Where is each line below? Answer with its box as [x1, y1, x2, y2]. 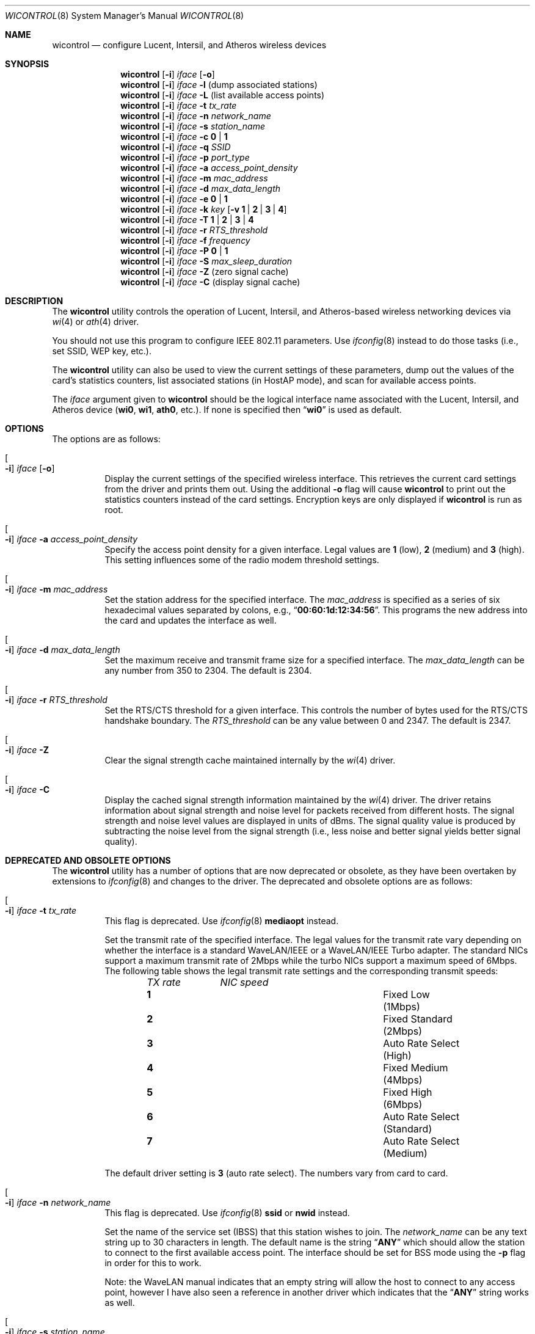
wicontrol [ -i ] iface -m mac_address [120, 173, 268, 183]
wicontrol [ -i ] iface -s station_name [120, 121, 266, 131]
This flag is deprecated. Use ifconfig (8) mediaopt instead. [104, 916, 339, 926]
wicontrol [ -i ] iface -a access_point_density [120, 162, 298, 173]
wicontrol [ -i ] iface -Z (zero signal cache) [120, 266, 289, 277]
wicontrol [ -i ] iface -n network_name [120, 111, 271, 121]
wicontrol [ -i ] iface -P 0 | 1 [120, 246, 228, 256]
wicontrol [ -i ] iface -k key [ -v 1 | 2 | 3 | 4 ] [120, 204, 287, 214]
